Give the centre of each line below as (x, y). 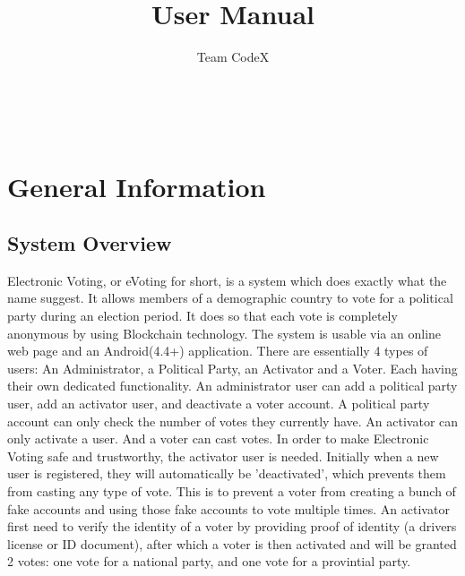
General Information (137, 186)
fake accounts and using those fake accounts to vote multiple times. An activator (228, 508)
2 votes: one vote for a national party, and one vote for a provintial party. (209, 561)
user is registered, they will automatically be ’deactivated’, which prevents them (227, 473)
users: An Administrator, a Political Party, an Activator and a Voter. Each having (232, 368)
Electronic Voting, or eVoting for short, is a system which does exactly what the (227, 280)
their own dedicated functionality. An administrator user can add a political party (232, 386)
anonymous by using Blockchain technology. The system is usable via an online (224, 333)
